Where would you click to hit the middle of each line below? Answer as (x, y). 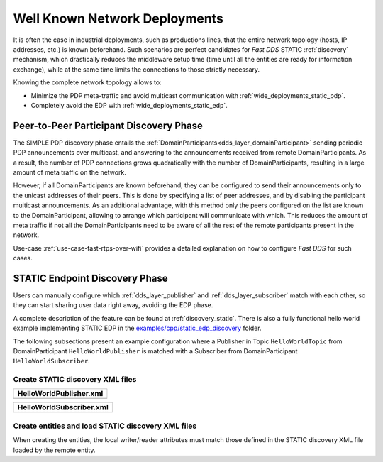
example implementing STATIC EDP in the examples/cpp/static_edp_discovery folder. (137, 328)
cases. (23, 258)
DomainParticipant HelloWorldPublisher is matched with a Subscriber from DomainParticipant (155, 351)
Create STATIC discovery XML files (75, 380)
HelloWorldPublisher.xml (60, 394)
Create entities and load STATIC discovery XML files (105, 426)
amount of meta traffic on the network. (70, 172)
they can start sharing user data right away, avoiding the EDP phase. (113, 305)
